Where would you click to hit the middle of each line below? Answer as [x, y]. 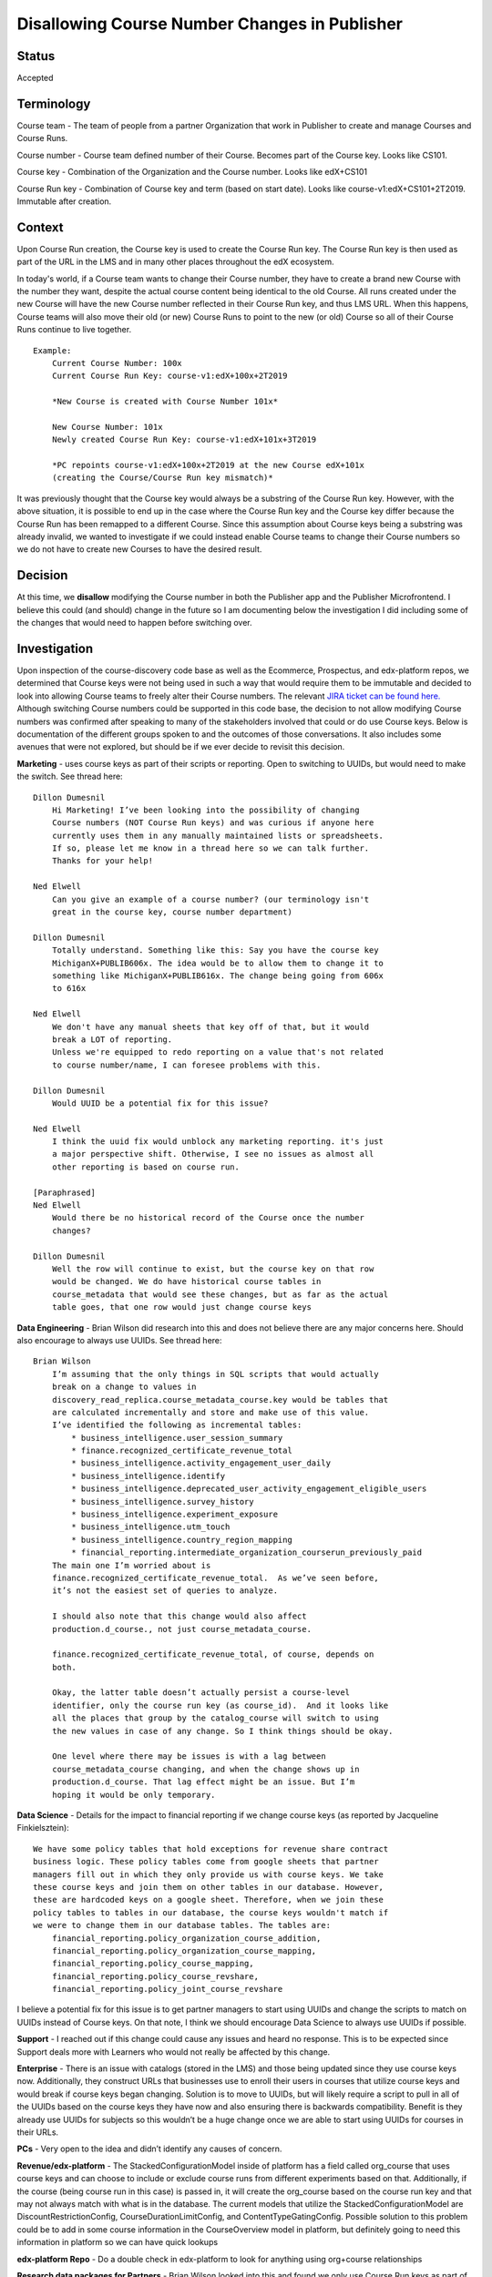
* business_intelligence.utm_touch [151, 1527]
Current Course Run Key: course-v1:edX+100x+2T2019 [169, 376]
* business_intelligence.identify [149, 1476]
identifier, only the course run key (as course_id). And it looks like [220, 1705]
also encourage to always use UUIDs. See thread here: [119, 1340]
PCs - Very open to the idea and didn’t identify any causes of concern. [149, 2149]
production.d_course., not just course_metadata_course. [181, 1629]
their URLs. [38, 2132]
